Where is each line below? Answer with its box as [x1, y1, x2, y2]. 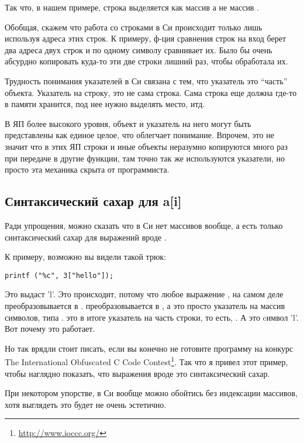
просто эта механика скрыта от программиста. [5, 163, 170, 176]
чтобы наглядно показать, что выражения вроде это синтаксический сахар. [5, 367, 270, 379]
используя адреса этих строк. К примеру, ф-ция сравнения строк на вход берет [5, 32, 286, 44]
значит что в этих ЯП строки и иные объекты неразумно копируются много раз [5, 140, 288, 152]
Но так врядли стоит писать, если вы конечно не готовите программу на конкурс [5, 342, 293, 354]
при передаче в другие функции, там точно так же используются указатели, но [5, 152, 285, 164]
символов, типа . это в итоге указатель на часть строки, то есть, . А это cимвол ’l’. [5, 311, 299, 323]
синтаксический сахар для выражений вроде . [5, 231, 167, 243]
